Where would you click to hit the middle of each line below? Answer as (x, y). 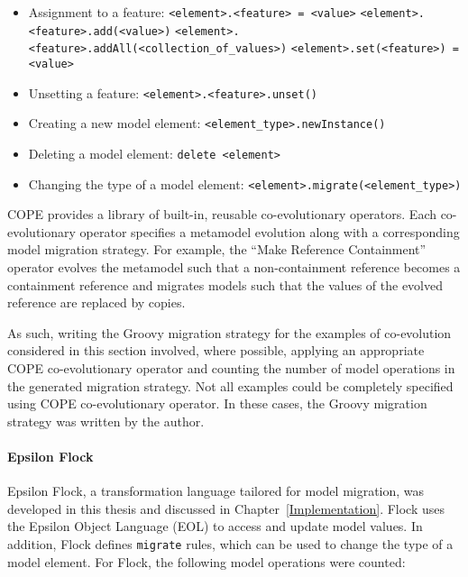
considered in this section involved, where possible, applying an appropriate (216, 350)
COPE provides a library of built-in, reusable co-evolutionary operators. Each (222, 214)
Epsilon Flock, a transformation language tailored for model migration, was (216, 491)
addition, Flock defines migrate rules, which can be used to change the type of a (230, 543)
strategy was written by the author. (106, 421)
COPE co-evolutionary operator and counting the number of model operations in (231, 368)
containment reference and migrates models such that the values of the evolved (225, 284)
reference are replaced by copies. (96, 302)
